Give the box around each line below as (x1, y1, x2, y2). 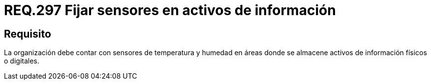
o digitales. (4, 57, 39, 65)
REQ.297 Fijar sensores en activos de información (4, 2, 336, 19)
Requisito (4, 27, 51, 40)
